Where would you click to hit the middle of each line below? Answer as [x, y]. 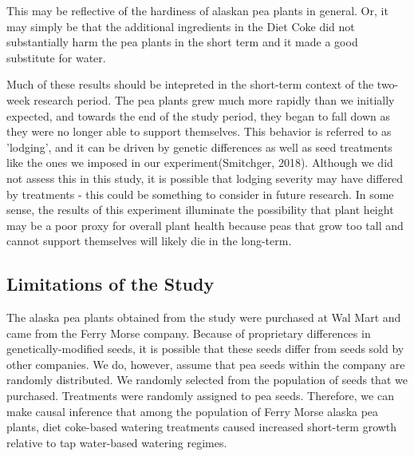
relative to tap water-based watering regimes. [117, 442]
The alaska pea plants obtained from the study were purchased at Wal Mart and [204, 317]
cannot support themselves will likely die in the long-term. [149, 241]
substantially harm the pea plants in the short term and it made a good [182, 42]
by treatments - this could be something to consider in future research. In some [200, 194]
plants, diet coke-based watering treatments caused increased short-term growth [202, 427]
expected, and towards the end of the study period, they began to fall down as [198, 115]
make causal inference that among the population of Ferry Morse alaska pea [193, 411]
